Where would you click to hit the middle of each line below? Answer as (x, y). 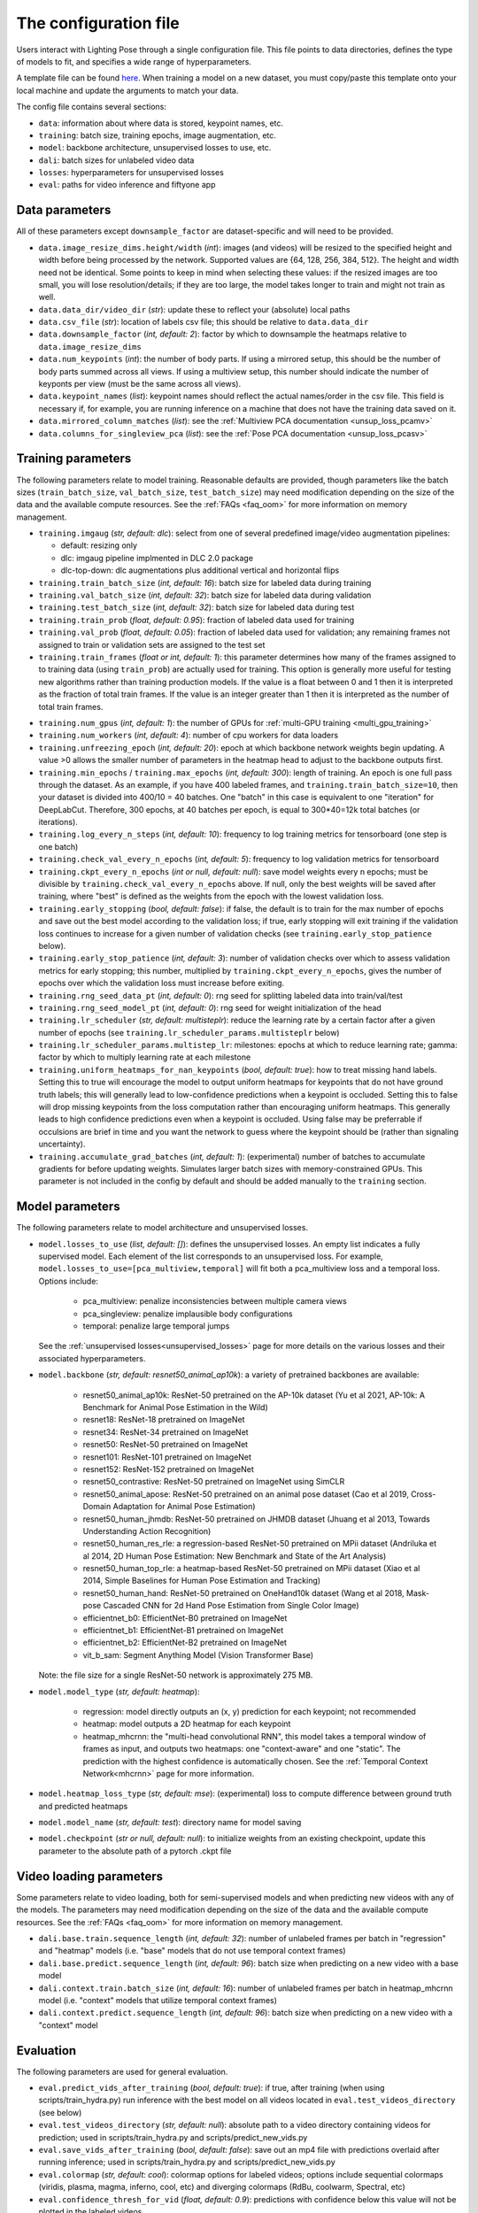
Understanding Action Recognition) (147, 1531)
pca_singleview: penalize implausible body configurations (188, 1314)
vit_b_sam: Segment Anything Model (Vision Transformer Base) (198, 1654)
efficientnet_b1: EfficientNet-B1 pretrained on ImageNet (183, 1631)
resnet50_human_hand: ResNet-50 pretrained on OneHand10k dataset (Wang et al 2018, (243, 1592)
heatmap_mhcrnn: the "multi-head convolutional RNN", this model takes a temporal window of (254, 1736)
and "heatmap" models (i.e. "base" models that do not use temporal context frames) (192, 1951)
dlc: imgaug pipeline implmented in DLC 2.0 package (157, 558)
